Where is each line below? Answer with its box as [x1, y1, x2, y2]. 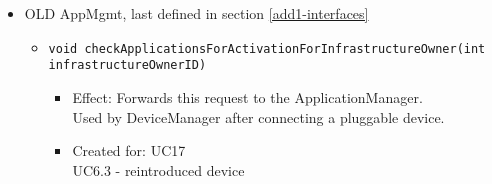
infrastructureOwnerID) [48, 58, 207, 73]
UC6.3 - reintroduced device [72, 159, 245, 180]
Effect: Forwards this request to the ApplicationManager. [72, 86, 423, 107]
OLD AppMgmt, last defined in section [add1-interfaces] [24, 3, 369, 23]
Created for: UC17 [72, 140, 186, 161]
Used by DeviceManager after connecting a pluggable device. [72, 106, 445, 127]
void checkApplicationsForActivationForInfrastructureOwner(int [48, 41, 486, 56]
